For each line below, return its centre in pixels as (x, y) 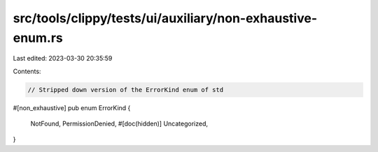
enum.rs (38, 38)
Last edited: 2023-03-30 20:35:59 (63, 59)
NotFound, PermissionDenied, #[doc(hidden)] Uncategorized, (119, 124)
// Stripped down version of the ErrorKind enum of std (126, 90)
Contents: (27, 71)
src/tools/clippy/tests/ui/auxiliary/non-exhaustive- (165, 18)
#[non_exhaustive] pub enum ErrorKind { (72, 107)
